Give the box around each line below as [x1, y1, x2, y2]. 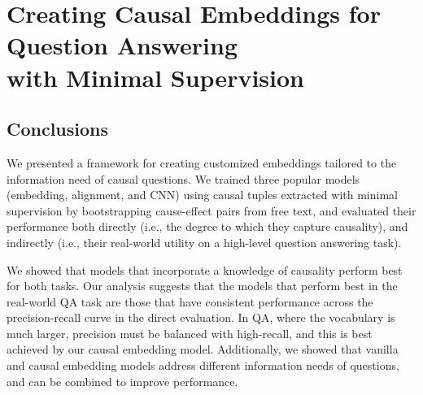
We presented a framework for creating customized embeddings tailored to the [7, 154, 397, 171]
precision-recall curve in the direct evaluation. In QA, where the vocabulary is [7, 309, 395, 326]
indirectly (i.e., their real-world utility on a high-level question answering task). [7, 233, 402, 250]
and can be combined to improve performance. [7, 372, 238, 389]
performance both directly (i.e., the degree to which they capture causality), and [7, 218, 408, 235]
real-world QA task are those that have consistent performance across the [7, 293, 373, 310]
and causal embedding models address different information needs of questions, [7, 357, 399, 374]
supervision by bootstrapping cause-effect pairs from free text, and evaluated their [7, 202, 416, 219]
